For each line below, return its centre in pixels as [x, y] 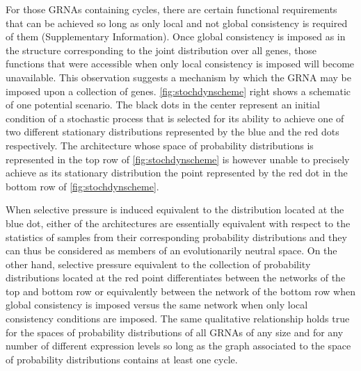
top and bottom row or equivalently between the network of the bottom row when [180, 291]
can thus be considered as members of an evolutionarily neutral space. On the [171, 250]
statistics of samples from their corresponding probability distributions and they [176, 237]
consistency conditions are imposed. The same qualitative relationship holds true [178, 319]
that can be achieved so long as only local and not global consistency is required [177, 23]
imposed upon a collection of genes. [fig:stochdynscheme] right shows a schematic [178, 91]
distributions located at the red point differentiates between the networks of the [176, 278]
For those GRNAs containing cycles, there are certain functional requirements [171, 9]
